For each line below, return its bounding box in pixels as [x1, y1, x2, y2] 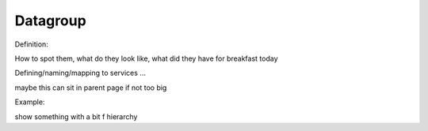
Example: [14, 97, 45, 107]
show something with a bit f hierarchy [14, 111, 138, 122]
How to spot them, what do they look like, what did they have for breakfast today [14, 54, 278, 63]
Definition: [14, 39, 49, 49]
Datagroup [14, 12, 86, 29]
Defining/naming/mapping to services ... [14, 68, 147, 78]
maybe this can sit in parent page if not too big [14, 83, 167, 92]
